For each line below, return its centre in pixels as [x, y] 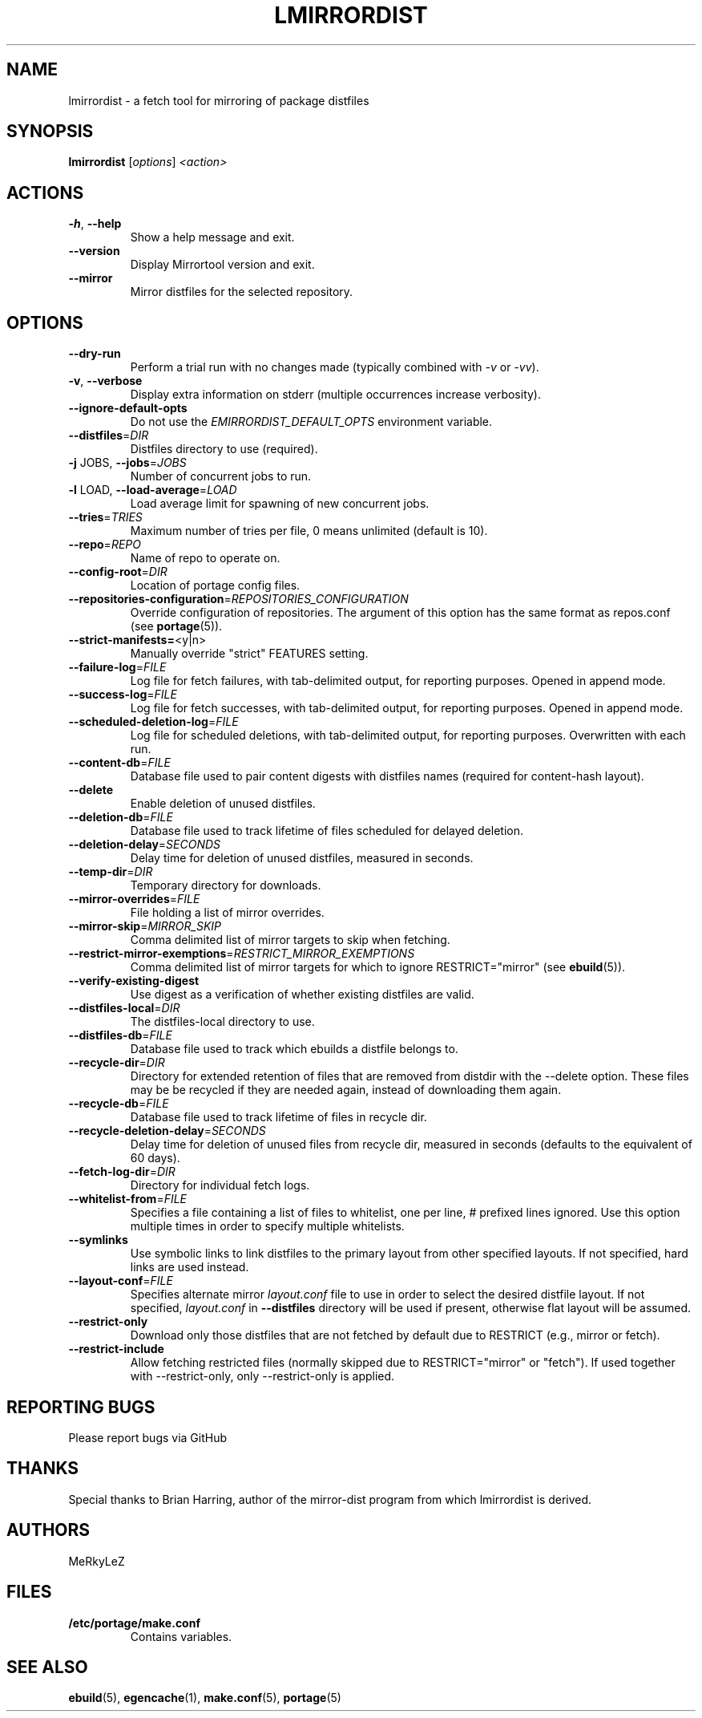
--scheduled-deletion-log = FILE [153, 722]
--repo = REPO [105, 545]
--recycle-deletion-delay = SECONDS [167, 1131]
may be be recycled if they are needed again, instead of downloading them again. [346, 1090]
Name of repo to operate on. [205, 558]
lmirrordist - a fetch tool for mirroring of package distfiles [219, 100]
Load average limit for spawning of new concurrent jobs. [280, 504]
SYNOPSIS [50, 132]
